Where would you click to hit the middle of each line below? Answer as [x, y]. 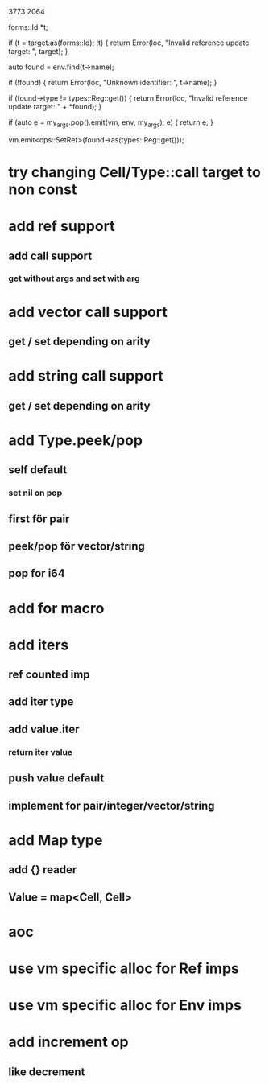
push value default [56, 779]
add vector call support [88, 312]
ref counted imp [49, 675]
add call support [50, 256]
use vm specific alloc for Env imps [125, 1006]
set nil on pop [35, 493]
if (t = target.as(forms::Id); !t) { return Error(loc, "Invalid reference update [129, 43]
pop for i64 [37, 573]
